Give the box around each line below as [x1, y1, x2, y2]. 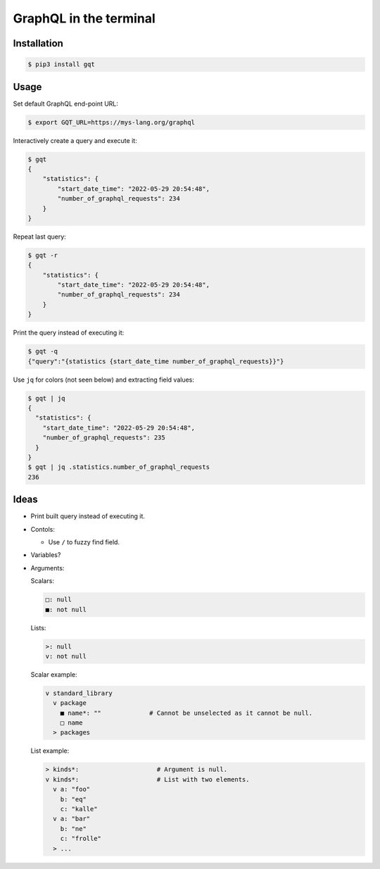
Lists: [30, 623, 46, 632]
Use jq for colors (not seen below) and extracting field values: [13, 375, 195, 384]
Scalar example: [30, 670, 77, 679]
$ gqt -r [27, 251, 58, 259]
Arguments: [30, 563, 65, 572]
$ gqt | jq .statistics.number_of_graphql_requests [27, 463, 210, 471]
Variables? [30, 551, 61, 559]
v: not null [45, 652, 87, 660]
